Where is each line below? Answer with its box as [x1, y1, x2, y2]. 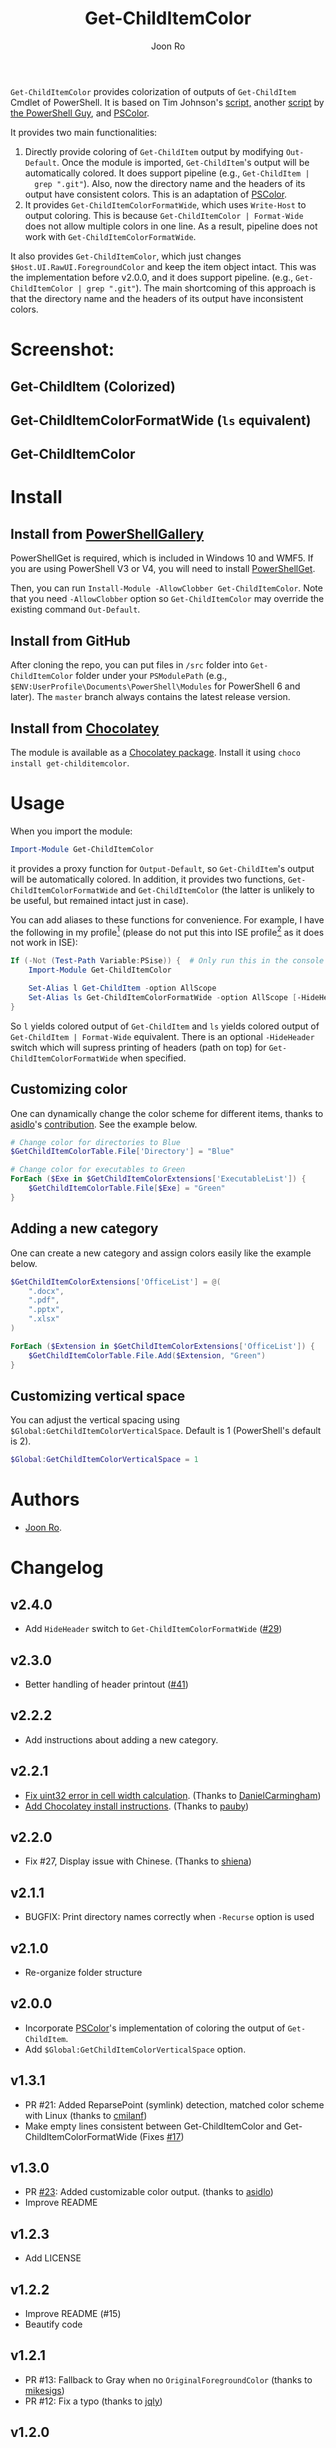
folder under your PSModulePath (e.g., [75, 670, 228, 682]
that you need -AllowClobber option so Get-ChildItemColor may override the [10, 593, 325, 605]
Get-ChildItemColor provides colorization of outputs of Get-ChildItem [10, 85, 297, 97]
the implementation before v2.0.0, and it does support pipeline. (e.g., [10, 271, 294, 283]
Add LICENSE [24, 2252, 82, 2264]
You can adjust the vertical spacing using [10, 1414, 180, 1426]
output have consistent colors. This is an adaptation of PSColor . [24, 188, 288, 200]
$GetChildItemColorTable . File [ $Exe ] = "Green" [28, 1183, 226, 1194]
